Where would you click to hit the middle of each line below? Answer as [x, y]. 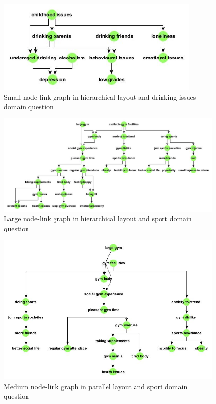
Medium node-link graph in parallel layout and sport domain [96, 386]
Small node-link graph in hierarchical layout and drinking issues [100, 97]
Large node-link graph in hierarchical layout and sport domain [98, 218]
